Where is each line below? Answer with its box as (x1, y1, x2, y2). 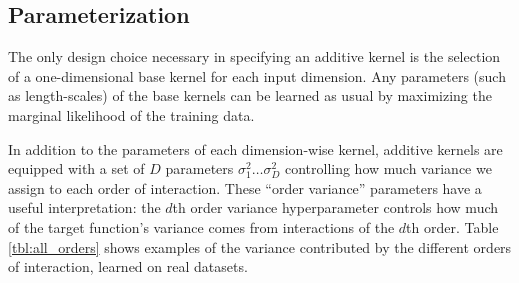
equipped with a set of (8, 158, 145, 179)
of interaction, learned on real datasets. (8, 256, 248, 277)
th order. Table (406, 216, 499, 237)
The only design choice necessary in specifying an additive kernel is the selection (8, 46, 501, 67)
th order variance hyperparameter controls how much (172, 197, 499, 218)
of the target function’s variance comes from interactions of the (8, 216, 395, 237)
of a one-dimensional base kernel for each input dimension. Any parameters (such (8, 65, 506, 86)
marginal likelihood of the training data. (8, 104, 255, 125)
